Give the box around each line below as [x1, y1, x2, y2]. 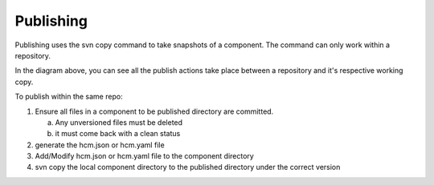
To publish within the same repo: [14, 92, 124, 102]
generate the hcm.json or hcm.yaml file [35, 140, 165, 150]
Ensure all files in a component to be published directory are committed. [35, 107, 274, 116]
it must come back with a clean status [55, 129, 181, 139]
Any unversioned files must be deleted [55, 117, 183, 127]
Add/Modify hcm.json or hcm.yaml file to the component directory [35, 151, 255, 161]
